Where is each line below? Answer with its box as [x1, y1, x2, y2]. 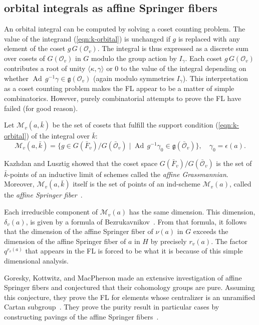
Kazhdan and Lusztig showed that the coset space [4, 157, 158, 168]
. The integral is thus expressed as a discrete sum [97, 43, 248, 53]
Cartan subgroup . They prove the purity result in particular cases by [4, 301, 219, 312]
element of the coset [4, 43, 66, 53]
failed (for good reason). [4, 102, 78, 113]
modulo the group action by [91, 52, 177, 63]
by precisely [150, 235, 187, 246]
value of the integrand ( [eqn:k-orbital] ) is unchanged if [4, 33, 170, 43]
